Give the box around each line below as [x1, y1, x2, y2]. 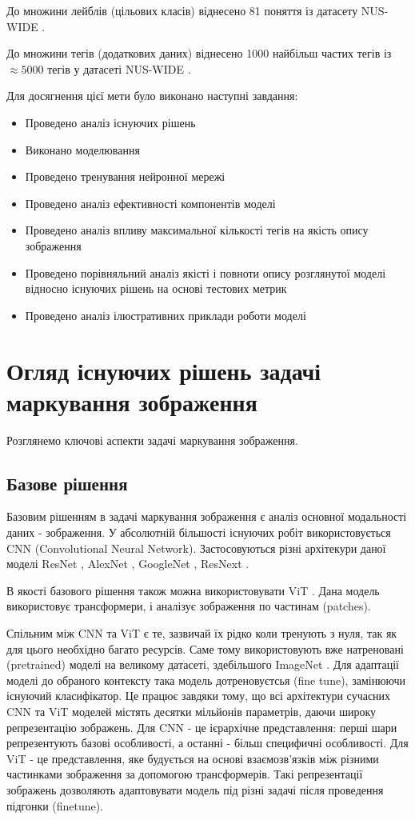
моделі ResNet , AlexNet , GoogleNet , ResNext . [6, 555, 249, 572]
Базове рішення [6, 470, 128, 495]
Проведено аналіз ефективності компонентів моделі [25, 194, 276, 211]
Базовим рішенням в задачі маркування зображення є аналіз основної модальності [6, 508, 407, 525]
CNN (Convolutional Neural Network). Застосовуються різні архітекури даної [6, 539, 386, 556]
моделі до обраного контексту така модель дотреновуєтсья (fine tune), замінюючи [6, 671, 406, 688]
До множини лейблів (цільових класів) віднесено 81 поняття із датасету [6, 2, 358, 18]
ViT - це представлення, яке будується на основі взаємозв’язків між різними [6, 750, 379, 766]
